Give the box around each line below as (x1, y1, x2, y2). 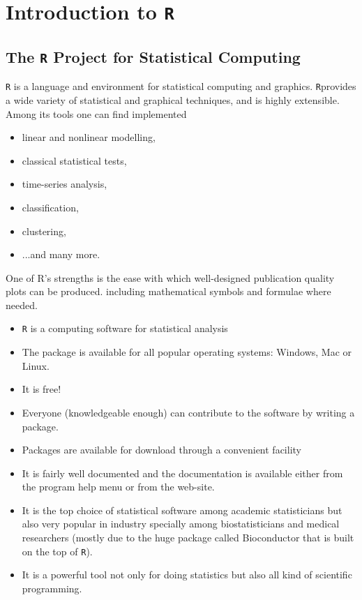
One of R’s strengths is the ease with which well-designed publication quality (6, 270, 335, 285)
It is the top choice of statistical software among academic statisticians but (22, 502, 342, 517)
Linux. (22, 358, 50, 373)
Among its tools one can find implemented (6, 106, 187, 121)
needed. (6, 297, 38, 312)
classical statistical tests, (22, 153, 127, 167)
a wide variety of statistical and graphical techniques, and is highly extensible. (6, 92, 340, 107)
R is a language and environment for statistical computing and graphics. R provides (6, 79, 356, 93)
